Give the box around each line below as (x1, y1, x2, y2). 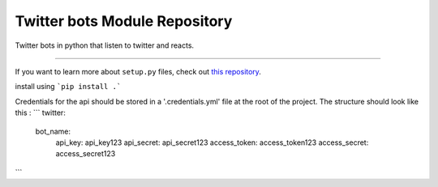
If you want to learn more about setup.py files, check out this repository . (15, 66, 261, 76)
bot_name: (35, 126, 71, 136)
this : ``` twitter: (15, 108, 67, 117)
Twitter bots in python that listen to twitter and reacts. (15, 40, 195, 50)
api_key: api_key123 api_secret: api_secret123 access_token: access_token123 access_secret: (55, 138, 369, 147)
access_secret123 (55, 149, 116, 159)
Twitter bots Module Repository (15, 12, 233, 30)
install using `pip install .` (15, 82, 122, 91)
